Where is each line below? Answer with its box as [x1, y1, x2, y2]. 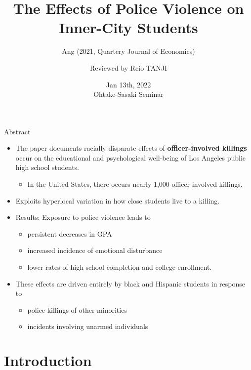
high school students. [15, 162, 79, 172]
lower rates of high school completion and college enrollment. [27, 262, 212, 272]
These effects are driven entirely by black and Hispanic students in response [15, 278, 246, 288]
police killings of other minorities [27, 304, 127, 315]
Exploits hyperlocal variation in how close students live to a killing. [15, 195, 220, 206]
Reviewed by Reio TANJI [89, 62, 167, 73]
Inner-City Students [59, 17, 198, 38]
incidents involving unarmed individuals [27, 321, 148, 331]
